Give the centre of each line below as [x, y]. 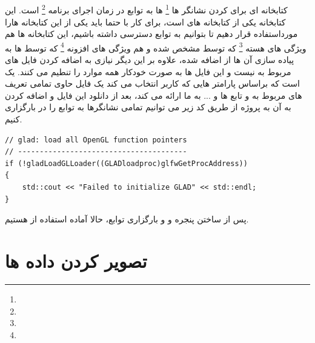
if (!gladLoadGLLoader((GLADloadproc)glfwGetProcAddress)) [126, 163]
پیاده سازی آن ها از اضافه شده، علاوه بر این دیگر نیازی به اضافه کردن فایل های [150, 60]
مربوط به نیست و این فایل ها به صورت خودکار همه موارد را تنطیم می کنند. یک [148, 71]
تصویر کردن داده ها [76, 260]
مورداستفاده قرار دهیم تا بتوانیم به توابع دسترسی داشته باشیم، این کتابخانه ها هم [151, 34]
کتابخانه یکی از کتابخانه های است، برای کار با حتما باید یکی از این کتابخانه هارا [145, 22]
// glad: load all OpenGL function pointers [96, 140]
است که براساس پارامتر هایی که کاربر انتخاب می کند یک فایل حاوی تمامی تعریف [152, 83]
